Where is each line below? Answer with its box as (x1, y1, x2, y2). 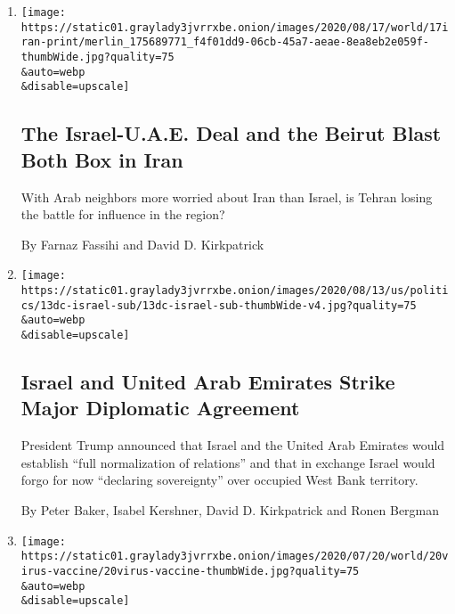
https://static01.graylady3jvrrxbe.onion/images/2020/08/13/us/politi (20, 283, 449, 297)
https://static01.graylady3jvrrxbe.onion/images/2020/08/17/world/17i (20, 20, 449, 34)
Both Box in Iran (20, 145, 183, 173)
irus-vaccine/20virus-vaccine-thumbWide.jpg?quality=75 (20, 564, 360, 577)
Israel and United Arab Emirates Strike (20, 367, 395, 395)
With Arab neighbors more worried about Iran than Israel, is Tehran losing (20, 187, 433, 206)
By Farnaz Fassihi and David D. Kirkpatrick (20, 234, 264, 253)
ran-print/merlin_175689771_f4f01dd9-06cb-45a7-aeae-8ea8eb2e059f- (20, 36, 429, 49)
